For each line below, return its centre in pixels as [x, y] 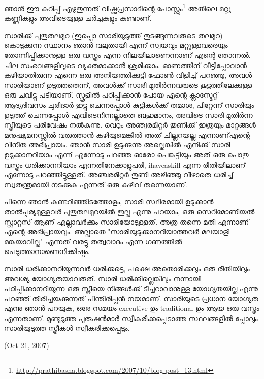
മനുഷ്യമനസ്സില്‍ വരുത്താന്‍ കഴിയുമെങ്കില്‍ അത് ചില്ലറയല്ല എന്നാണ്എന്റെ [127, 134]
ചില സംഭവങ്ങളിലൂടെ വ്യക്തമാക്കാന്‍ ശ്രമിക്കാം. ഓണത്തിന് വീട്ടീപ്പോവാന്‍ [125, 65]
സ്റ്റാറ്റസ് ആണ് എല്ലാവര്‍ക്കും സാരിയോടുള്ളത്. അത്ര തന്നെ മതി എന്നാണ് [127, 221]
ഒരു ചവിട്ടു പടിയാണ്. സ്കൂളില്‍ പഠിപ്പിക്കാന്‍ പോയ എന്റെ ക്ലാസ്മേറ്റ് [111, 95]
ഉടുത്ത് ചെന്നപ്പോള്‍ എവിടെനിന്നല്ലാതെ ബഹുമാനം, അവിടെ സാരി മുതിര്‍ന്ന [128, 115]
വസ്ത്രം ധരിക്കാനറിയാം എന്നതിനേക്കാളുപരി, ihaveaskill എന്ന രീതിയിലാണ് [125, 164]
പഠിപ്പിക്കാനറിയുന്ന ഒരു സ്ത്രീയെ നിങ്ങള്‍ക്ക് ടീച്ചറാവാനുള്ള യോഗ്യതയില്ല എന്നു [131, 288]
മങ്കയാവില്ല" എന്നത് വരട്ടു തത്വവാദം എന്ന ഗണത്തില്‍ [93, 241]
